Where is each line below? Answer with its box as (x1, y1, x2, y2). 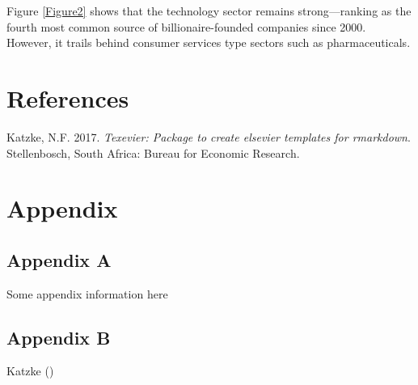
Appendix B (6, 324, 111, 349)
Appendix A (6, 247, 112, 272)
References (6, 81, 129, 114)
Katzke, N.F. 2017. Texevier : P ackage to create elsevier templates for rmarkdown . (6, 128, 411, 145)
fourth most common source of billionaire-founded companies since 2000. (6, 18, 366, 35)
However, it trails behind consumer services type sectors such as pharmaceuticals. (6, 34, 411, 51)
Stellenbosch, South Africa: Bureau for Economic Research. (6, 144, 300, 161)
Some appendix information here (6, 285, 168, 302)
